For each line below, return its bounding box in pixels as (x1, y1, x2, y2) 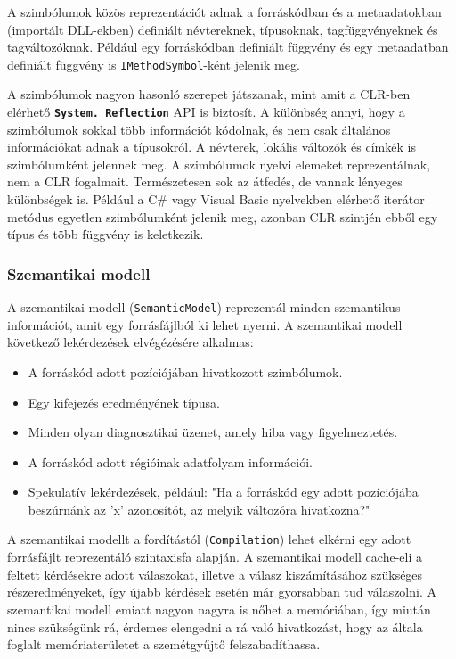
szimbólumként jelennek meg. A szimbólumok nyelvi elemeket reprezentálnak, (7, 154, 431, 173)
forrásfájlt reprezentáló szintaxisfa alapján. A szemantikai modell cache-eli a (7, 548, 422, 566)
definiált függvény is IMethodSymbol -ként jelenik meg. (7, 54, 300, 73)
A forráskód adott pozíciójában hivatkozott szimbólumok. (28, 362, 343, 381)
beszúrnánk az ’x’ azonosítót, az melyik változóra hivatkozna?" (28, 499, 370, 518)
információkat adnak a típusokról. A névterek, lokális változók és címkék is (7, 137, 416, 156)
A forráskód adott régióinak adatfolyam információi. (28, 452, 313, 471)
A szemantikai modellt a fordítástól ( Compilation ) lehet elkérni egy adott (7, 530, 411, 548)
